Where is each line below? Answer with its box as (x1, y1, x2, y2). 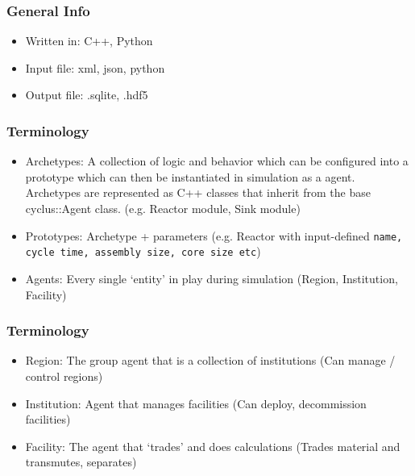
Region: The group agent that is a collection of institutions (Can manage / (25, 352, 396, 369)
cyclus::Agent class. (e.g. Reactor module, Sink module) (25, 200, 301, 216)
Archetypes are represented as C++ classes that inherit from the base (25, 184, 371, 201)
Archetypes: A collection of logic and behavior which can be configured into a (25, 152, 409, 169)
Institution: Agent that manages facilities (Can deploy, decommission (25, 395, 367, 411)
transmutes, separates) (25, 453, 137, 470)
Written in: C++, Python (25, 32, 153, 49)
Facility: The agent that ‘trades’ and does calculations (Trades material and (25, 437, 400, 454)
